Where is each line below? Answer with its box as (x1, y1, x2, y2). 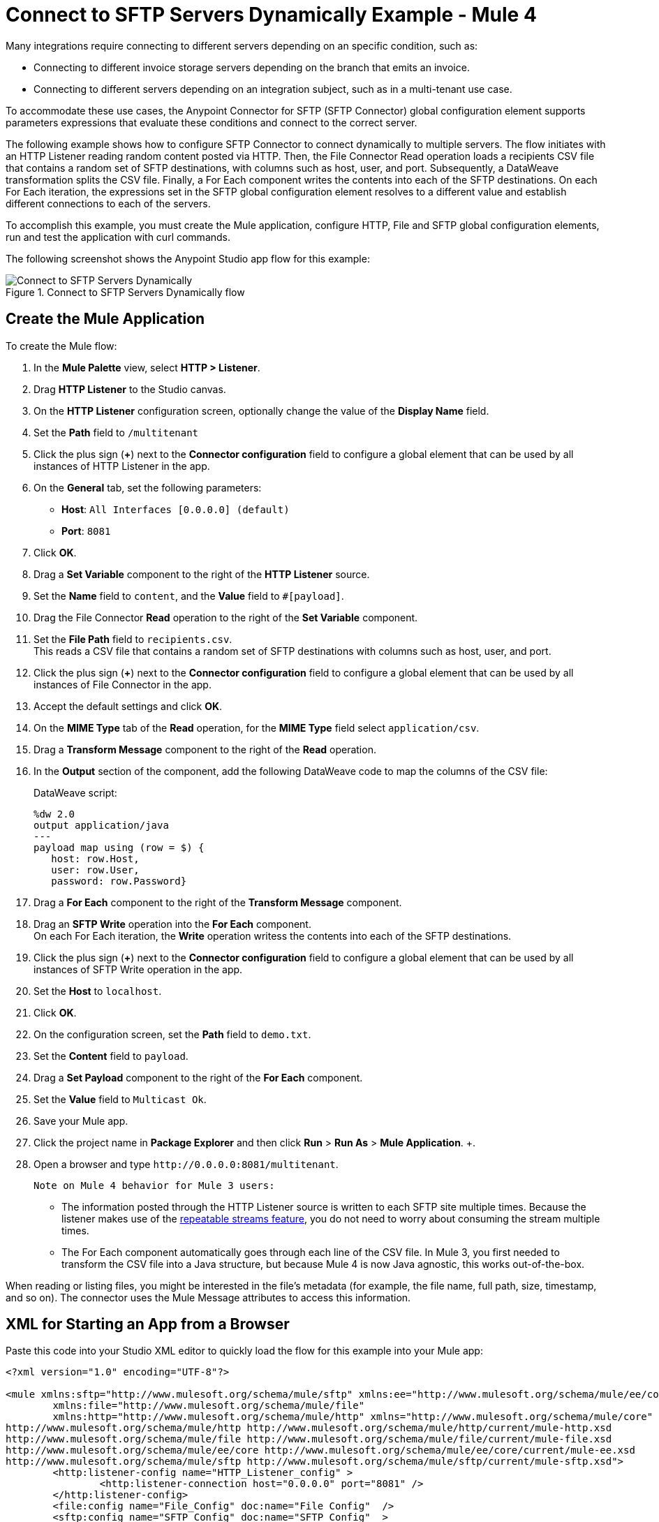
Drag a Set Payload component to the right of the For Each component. (34, 1071, 363, 1084)
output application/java (34, 819, 169, 831)
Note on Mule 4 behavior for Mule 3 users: (34, 1179, 275, 1191)
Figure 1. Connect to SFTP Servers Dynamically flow (6, 286, 245, 298)
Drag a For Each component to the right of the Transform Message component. (34, 896, 402, 908)
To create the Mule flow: (6, 339, 117, 352)
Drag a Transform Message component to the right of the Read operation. (34, 743, 376, 755)
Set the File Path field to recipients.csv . (34, 633, 232, 645)
